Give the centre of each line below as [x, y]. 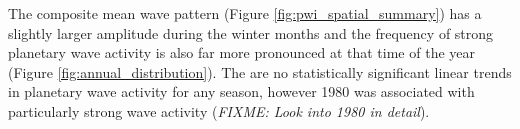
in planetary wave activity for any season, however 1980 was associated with [241, 91]
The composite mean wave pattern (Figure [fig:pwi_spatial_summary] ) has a [245, 13]
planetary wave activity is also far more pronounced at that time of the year [241, 52]
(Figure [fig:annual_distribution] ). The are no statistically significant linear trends [260, 71]
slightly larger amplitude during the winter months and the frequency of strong [251, 32]
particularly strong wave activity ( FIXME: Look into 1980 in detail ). [219, 110]
